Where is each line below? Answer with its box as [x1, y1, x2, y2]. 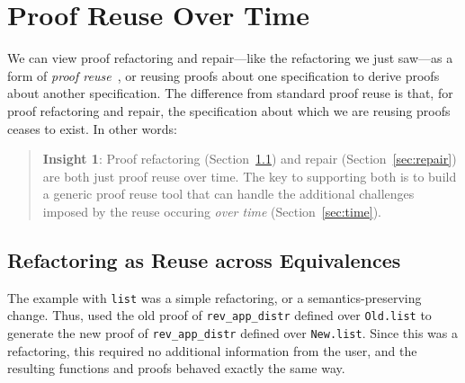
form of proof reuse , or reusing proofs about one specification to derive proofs [7, 66, 440, 85]
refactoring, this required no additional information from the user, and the [7, 341, 417, 360]
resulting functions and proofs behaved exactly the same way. [7, 359, 345, 378]
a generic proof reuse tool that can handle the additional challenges [42, 184, 415, 203]
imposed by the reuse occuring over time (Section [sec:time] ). [42, 201, 382, 220]
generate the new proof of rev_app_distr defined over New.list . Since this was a [7, 323, 459, 342]
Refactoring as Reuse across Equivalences [7, 245, 401, 273]
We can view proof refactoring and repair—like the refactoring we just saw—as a [7, 49, 453, 67]
